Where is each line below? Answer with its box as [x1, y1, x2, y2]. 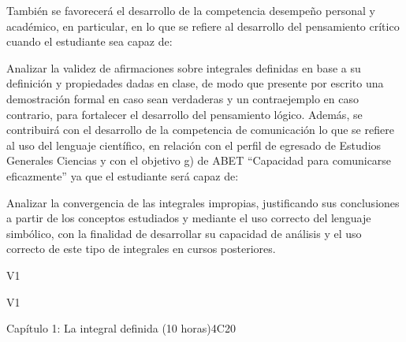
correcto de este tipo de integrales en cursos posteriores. [6, 240, 276, 257]
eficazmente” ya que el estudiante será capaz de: [6, 167, 239, 184]
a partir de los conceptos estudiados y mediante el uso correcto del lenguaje [6, 210, 371, 226]
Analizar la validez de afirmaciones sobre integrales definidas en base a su [6, 59, 361, 76]
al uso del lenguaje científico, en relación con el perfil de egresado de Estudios [6, 136, 382, 153]
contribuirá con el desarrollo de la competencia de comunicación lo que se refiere [6, 121, 394, 138]
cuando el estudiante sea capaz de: [6, 33, 173, 50]
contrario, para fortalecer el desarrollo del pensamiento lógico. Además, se [6, 106, 363, 122]
